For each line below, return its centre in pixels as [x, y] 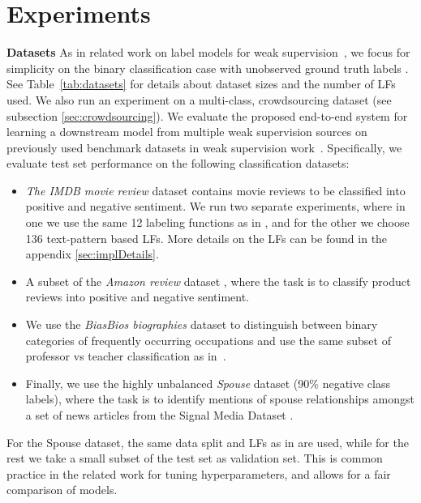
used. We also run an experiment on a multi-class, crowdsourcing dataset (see [199, 99]
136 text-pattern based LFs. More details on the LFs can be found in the [206, 238]
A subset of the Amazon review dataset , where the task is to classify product [218, 281]
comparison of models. [62, 490]
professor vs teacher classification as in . [126, 356]
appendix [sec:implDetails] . [92, 254]
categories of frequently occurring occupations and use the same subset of [208, 340]
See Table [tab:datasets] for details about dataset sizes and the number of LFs [201, 84]
